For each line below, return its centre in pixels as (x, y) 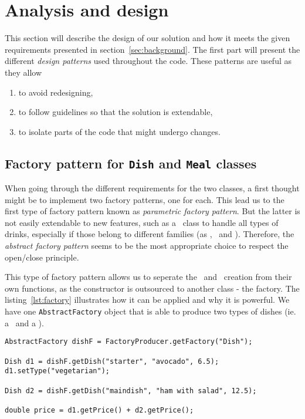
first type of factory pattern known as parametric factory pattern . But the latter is (152, 211)
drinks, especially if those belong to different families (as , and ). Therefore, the (150, 234)
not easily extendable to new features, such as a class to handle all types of (142, 222)
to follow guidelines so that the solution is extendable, (116, 112)
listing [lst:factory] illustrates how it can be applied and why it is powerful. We (147, 300)
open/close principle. (42, 257)
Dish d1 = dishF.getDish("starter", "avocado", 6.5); (112, 361)
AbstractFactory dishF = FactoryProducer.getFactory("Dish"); (129, 342)
